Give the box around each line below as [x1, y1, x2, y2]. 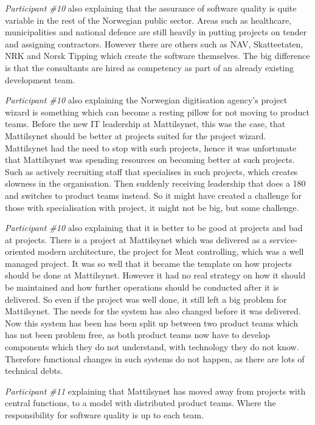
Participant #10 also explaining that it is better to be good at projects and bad [5, 221, 303, 234]
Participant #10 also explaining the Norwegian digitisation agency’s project [5, 94, 288, 106]
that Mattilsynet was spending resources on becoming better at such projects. [5, 153, 295, 166]
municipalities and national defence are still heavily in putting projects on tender [5, 26, 307, 38]
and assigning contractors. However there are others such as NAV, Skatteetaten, [5, 37, 303, 50]
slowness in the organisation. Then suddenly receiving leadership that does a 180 [5, 177, 306, 190]
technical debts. [5, 364, 63, 377]
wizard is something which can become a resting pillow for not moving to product [5, 105, 310, 118]
